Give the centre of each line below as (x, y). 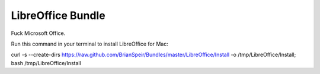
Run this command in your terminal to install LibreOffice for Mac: (89, 44)
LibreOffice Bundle (58, 15)
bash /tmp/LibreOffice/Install (46, 63)
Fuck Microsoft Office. (38, 33)
